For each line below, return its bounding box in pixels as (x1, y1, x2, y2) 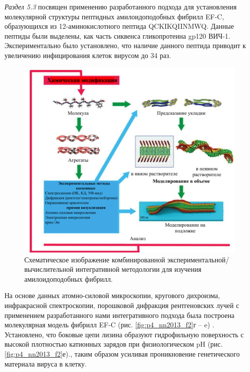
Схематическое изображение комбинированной (24, 254, 165, 264)
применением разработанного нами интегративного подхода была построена (4, 310, 235, 320)
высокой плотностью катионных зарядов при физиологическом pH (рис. (4, 339, 223, 349)
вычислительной (24, 264, 73, 274)
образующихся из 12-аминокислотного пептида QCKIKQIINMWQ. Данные (4, 21, 234, 31)
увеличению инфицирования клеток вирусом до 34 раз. (4, 50, 171, 60)
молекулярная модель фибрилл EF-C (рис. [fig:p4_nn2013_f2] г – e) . (4, 319, 214, 330)
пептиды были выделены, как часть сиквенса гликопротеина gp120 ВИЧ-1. (4, 30, 231, 41)
